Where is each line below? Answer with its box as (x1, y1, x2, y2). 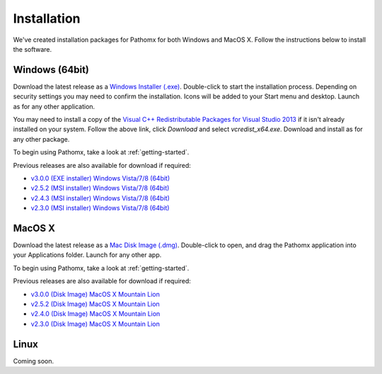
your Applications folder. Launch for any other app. (13, 251, 162, 259)
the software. (13, 45, 52, 53)
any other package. (13, 135, 70, 143)
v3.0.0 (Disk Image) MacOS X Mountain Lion (30, 290, 161, 298)
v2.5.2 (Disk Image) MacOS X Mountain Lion (30, 300, 161, 308)
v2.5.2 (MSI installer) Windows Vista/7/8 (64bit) (30, 184, 170, 193)
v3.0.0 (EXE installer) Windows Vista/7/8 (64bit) (30, 174, 170, 182)
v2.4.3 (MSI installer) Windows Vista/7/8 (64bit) (30, 193, 170, 202)
